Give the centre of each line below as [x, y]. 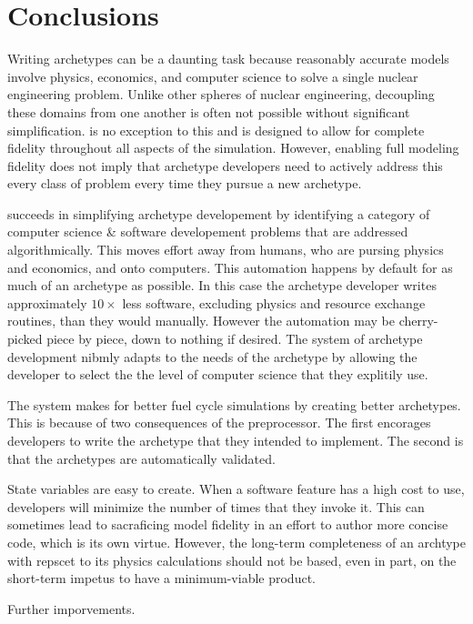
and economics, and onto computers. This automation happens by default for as [230, 267]
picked [25, 339]
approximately [47, 302]
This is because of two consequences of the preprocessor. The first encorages [219, 423]
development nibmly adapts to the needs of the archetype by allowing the [212, 356]
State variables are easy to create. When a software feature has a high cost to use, [236, 489]
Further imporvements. [71, 608]
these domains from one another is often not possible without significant [209, 111]
